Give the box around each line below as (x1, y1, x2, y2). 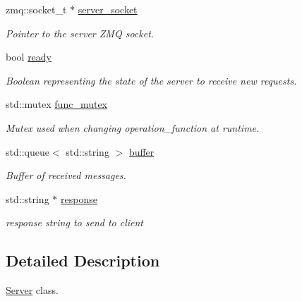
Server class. (6, 283, 59, 297)
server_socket (78, 2, 138, 16)
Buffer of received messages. (6, 168, 126, 183)
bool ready (6, 49, 52, 64)
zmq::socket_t (6, 2, 67, 16)
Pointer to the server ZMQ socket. (6, 25, 155, 40)
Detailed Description (6, 250, 160, 271)
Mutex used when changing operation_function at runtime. (6, 120, 260, 135)
